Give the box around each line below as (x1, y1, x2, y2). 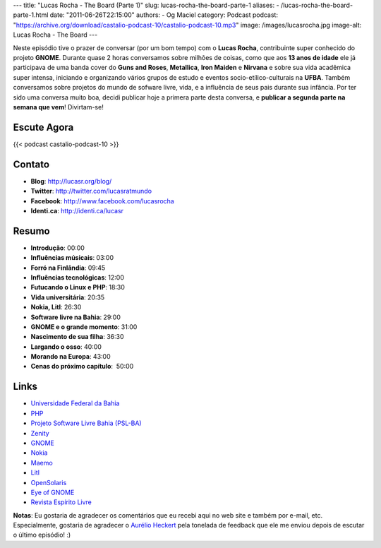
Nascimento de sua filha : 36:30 (30, 333, 124, 341)
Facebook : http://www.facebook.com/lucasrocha (30, 196, 174, 205)
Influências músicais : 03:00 (30, 254, 114, 262)
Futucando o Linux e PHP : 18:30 (30, 283, 125, 292)
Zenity (30, 429, 49, 437)
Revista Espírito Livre (30, 498, 92, 506)
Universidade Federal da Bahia (30, 399, 120, 407)
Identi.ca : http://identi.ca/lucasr (30, 206, 123, 215)
